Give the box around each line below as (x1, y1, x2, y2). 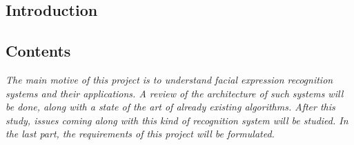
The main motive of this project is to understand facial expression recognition (6, 72, 333, 86)
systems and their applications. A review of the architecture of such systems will (6, 86, 344, 100)
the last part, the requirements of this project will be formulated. (6, 126, 275, 141)
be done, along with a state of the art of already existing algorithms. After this (6, 99, 335, 114)
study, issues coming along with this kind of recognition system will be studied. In (6, 113, 348, 127)
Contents (6, 40, 71, 61)
